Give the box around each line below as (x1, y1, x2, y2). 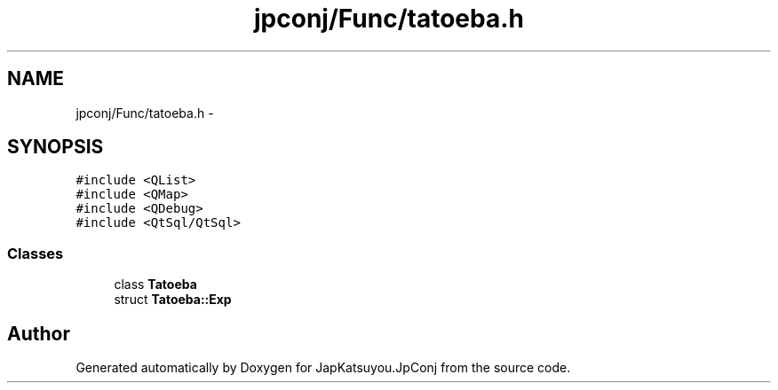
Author (7, 322, 70, 345)
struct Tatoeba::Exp (114, 292, 232, 308)
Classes (7, 244, 64, 262)
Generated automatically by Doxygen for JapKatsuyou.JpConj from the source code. (75, 360, 571, 376)
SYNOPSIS (7, 136, 104, 159)
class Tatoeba (114, 277, 197, 292)
